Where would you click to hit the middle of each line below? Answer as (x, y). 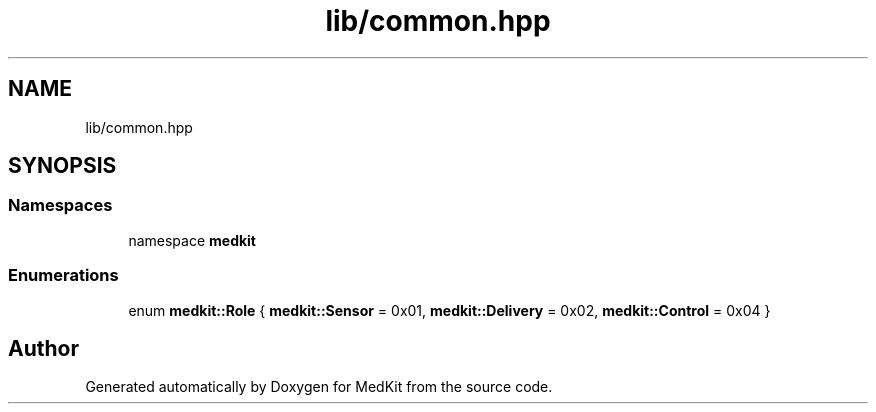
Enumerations (63, 275)
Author (43, 348)
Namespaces (60, 205)
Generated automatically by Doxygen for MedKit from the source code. (319, 387)
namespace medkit (192, 240)
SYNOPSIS (62, 166)
